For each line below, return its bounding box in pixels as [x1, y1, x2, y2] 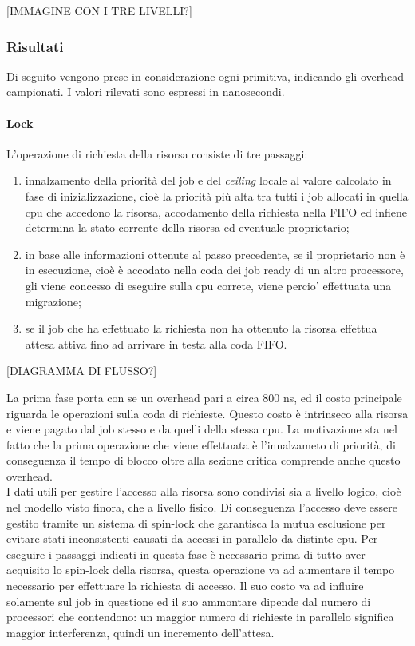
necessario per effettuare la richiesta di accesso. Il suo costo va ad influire [6, 577, 364, 594]
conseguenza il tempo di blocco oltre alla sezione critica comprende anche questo [6, 452, 401, 469]
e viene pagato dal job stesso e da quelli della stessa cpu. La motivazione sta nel [6, 421, 397, 437]
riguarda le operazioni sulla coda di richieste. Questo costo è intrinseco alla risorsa [6, 405, 409, 421]
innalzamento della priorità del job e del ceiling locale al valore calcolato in [25, 172, 392, 189]
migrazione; [25, 293, 81, 309]
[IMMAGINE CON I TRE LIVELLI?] [6, 2, 192, 18]
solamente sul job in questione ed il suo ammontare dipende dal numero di [6, 592, 371, 609]
